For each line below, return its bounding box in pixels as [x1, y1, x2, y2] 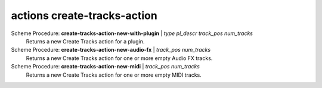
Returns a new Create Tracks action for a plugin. [26, 37, 145, 45]
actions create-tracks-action [11, 9, 157, 22]
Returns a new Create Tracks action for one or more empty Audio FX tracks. [26, 54, 213, 62]
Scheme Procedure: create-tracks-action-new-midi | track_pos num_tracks [11, 63, 200, 70]
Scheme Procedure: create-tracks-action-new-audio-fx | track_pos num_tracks [11, 46, 211, 54]
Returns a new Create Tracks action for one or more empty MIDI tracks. [26, 71, 202, 78]
